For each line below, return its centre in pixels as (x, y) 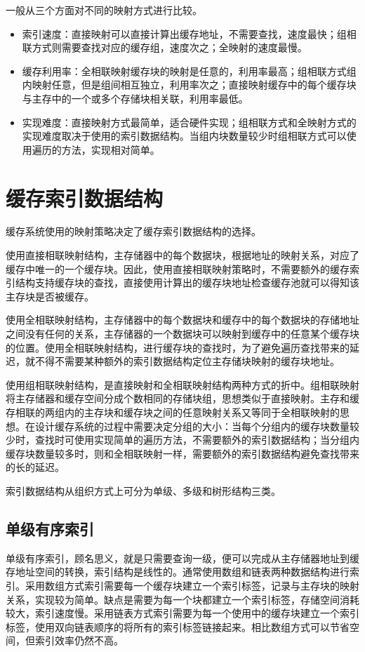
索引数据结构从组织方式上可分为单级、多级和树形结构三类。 (143, 490)
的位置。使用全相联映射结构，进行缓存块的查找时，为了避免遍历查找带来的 (178, 347)
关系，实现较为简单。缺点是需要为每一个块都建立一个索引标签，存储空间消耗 (182, 599)
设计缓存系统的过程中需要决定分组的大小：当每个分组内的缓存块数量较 (197, 426)
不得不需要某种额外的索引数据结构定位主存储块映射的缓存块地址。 (187, 361)
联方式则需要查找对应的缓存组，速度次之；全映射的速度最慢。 (165, 47)
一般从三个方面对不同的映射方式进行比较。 (104, 10)
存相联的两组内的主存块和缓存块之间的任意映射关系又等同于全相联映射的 (173, 412)
